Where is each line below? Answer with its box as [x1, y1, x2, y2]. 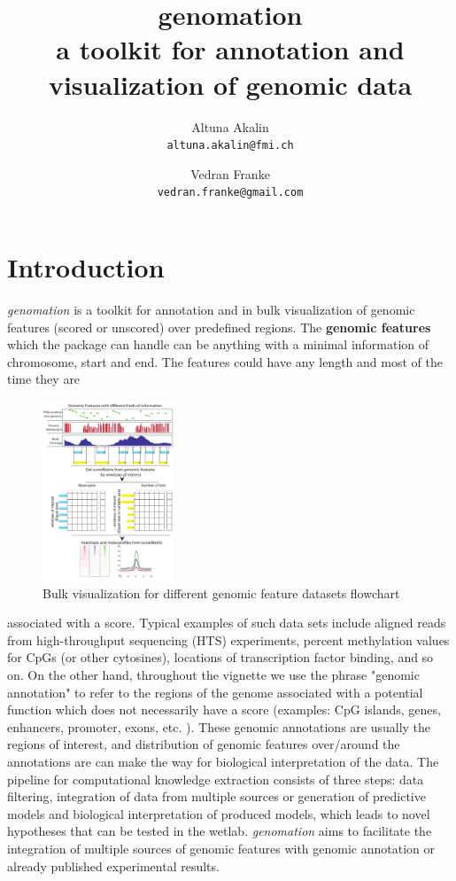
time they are [7, 370, 81, 388]
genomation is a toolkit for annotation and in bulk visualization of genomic [7, 300, 415, 318]
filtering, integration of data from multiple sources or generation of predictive [7, 787, 426, 806]
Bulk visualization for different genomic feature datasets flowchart [43, 583, 400, 602]
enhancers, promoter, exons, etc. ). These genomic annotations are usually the [7, 717, 431, 736]
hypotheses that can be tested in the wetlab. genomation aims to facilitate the [7, 822, 432, 840]
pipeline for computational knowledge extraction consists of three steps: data [7, 769, 424, 788]
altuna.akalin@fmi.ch [166, 139, 294, 152]
